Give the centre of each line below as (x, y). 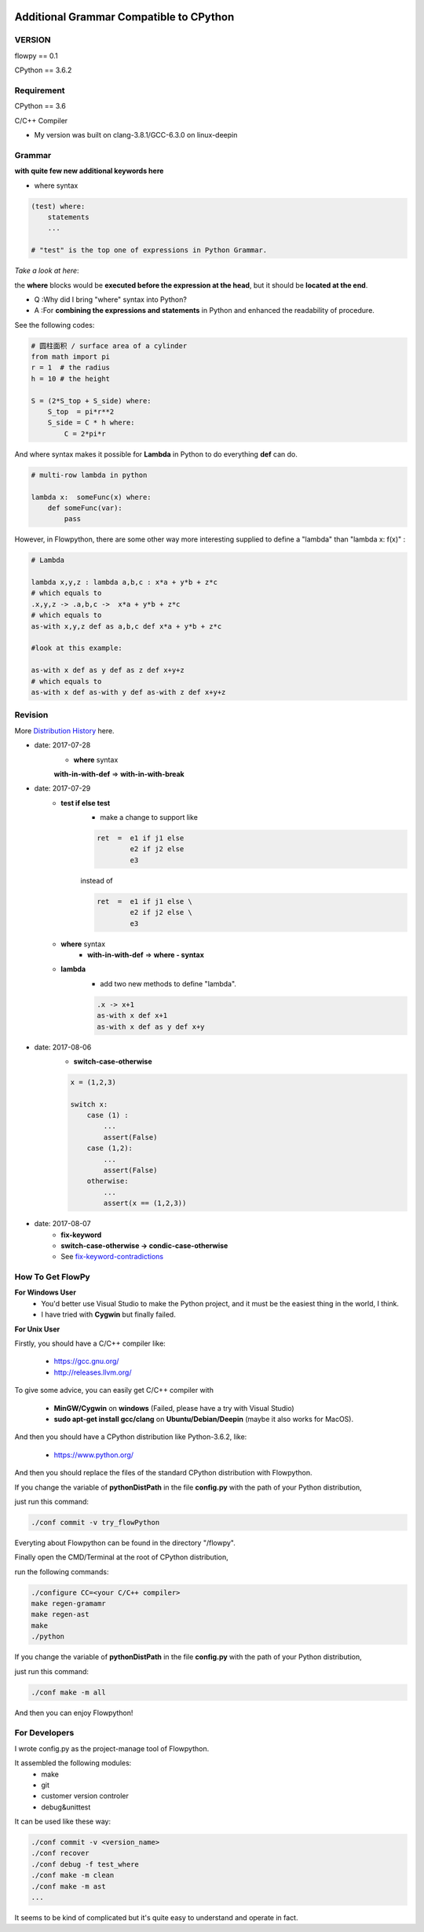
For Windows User (45, 1292)
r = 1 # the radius (70, 368)
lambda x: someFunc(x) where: (91, 497)
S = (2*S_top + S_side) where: (91, 400)
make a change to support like (149, 817)
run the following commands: (62, 1571)
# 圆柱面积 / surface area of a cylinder (109, 345)
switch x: (89, 1104)
